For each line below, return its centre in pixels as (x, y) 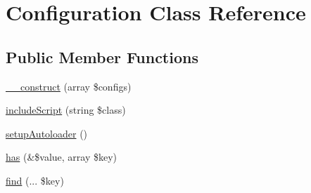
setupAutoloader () (47, 133)
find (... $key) (35, 180)
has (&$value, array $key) (62, 157)
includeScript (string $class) (66, 110)
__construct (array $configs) (69, 86)
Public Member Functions (102, 56)
